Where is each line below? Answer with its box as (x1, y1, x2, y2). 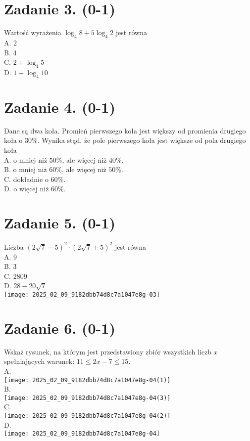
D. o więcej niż (4, 183, 49, 194)
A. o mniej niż (4, 154, 48, 165)
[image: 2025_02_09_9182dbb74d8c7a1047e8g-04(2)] (4, 412, 171, 420)
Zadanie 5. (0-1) (4, 213, 115, 233)
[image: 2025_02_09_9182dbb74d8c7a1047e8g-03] (4, 291, 160, 298)
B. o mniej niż (4, 164, 47, 175)
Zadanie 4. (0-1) (4, 96, 115, 117)
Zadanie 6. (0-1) (4, 317, 115, 338)
